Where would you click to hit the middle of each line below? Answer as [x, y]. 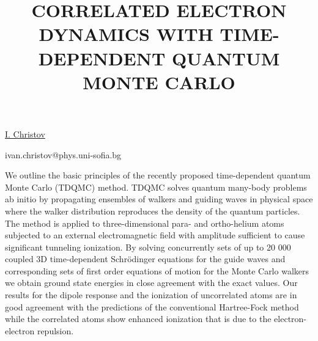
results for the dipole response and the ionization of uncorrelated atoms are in [151, 295]
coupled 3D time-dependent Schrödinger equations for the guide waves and [145, 259]
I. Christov [25, 134]
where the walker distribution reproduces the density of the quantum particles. [153, 211]
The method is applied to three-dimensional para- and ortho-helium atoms [145, 223]
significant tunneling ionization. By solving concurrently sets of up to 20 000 [148, 247]
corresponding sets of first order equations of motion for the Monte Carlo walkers [157, 270]
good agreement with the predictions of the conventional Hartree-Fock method [152, 306]
